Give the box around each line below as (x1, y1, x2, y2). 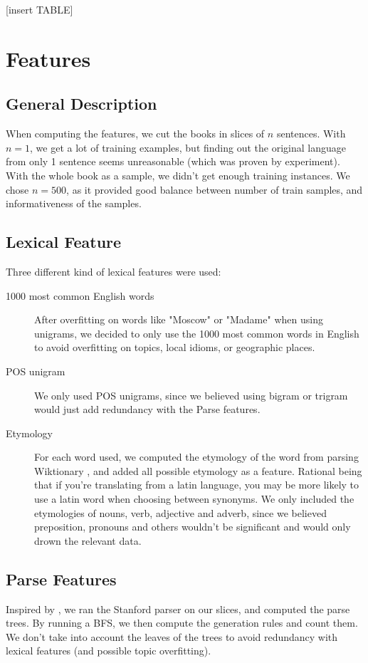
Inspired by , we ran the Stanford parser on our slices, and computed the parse (6, 601, 350, 616)
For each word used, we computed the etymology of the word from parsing (34, 449, 359, 464)
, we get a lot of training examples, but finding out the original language (30, 140, 346, 155)
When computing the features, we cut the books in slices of (6, 126, 265, 141)
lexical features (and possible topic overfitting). (6, 643, 211, 658)
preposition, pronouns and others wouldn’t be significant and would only (34, 519, 351, 534)
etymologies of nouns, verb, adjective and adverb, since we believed (34, 505, 327, 520)
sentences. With (276, 126, 346, 141)
